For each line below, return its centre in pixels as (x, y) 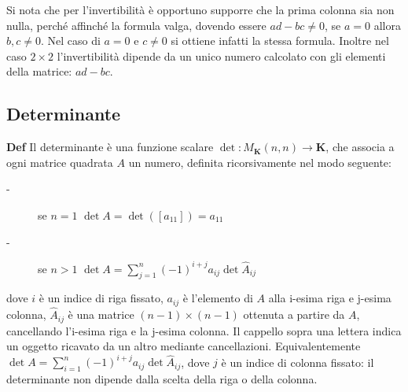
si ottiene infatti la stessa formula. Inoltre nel (280, 41)
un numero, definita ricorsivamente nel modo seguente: (260, 162)
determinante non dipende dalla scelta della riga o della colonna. (162, 379)
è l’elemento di (218, 298)
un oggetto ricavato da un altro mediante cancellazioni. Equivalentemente (184, 346)
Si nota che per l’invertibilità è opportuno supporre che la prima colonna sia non (200, 9)
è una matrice (101, 314)
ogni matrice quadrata (60, 162)
